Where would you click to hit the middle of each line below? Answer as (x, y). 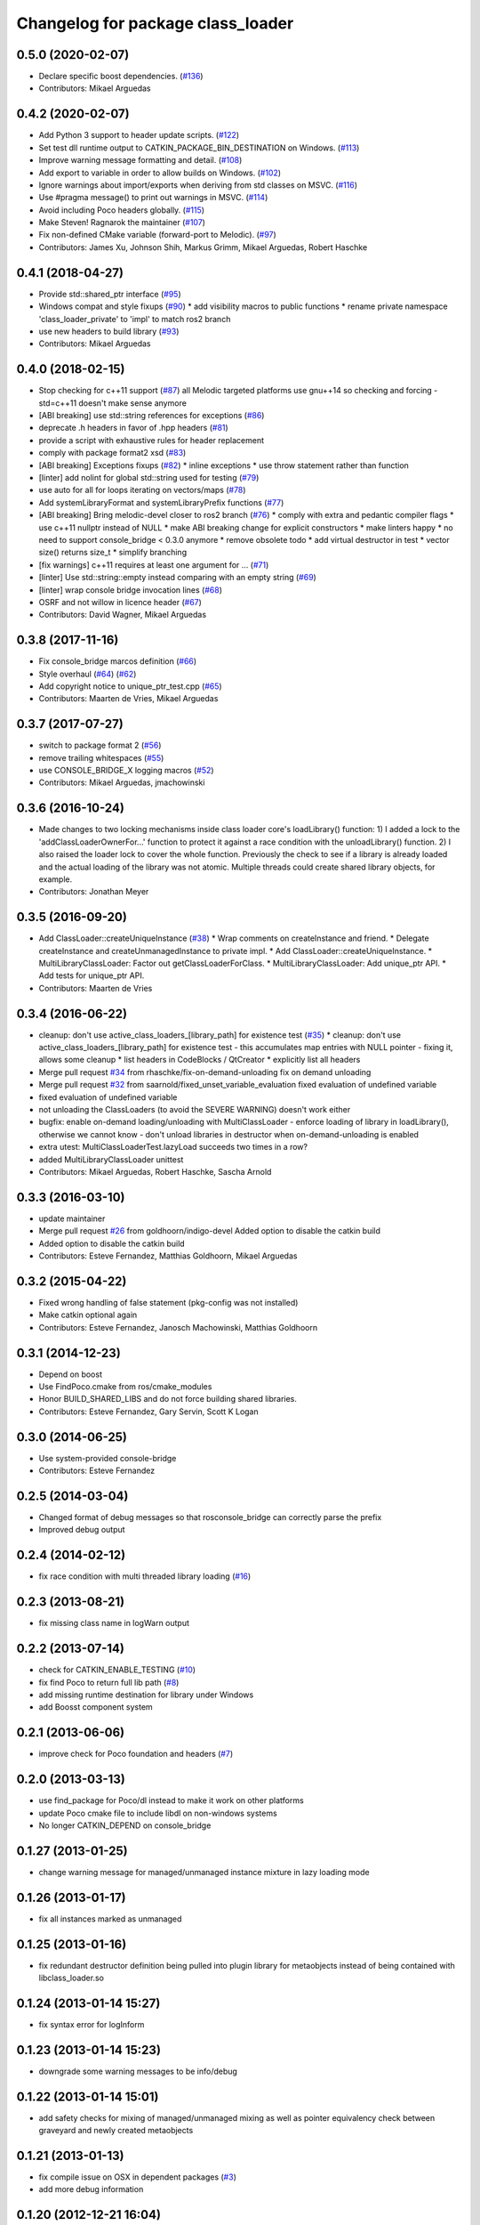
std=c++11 (58, 403)
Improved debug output (82, 1530)
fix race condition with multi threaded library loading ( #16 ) (145, 1576)
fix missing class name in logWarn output (114, 1623)
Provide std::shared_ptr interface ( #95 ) (110, 294)
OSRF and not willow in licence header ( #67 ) (120, 602)
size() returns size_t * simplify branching (112, 553)
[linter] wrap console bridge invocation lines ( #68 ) (130, 590)
